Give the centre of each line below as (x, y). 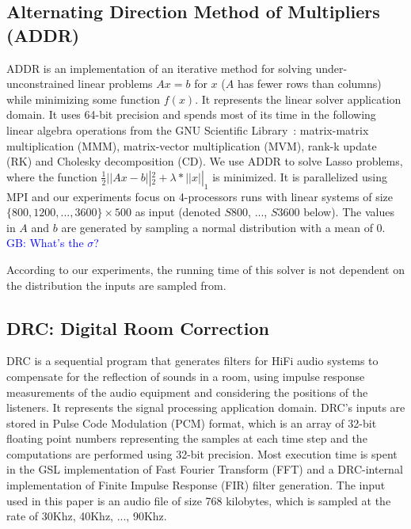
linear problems (115, 84)
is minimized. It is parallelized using (300, 176)
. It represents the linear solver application (298, 99)
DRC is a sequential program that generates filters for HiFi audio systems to (192, 361)
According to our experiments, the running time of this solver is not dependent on (205, 269)
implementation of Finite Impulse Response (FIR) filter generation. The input (196, 485)
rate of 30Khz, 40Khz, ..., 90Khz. (87, 516)
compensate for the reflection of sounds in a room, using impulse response (186, 376)
